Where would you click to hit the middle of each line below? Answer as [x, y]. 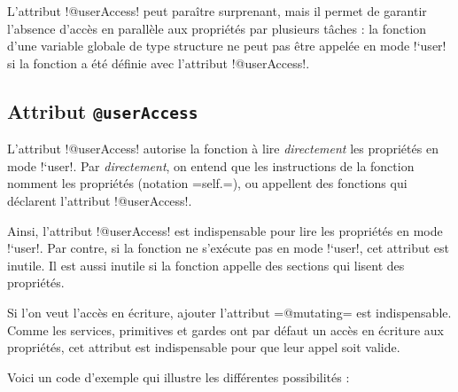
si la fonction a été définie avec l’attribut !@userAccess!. [159, 63]
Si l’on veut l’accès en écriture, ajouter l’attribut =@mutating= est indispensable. [229, 312]
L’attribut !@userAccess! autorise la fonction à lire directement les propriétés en [223, 149]
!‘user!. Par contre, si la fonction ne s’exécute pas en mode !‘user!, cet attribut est [228, 248]
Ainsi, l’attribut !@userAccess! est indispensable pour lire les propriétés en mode [225, 230]
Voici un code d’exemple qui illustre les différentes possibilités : [179, 376]
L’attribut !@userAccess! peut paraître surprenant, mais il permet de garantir [217, 11]
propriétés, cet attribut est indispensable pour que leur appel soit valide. [204, 347]
